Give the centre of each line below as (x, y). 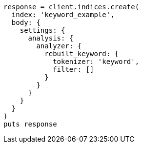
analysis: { (51, 38)
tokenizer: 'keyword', (96, 62)
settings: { (42, 30)
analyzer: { (59, 46)
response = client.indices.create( (71, 7)
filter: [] (73, 69)
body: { (26, 22)
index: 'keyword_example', (63, 15)
